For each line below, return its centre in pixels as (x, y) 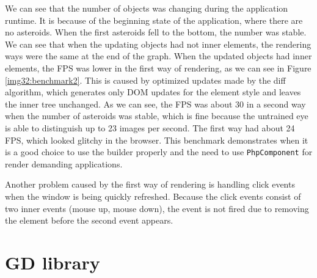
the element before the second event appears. (89, 220)
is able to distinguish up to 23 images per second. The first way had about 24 (150, 127)
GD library (53, 262)
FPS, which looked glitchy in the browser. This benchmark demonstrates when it (157, 140)
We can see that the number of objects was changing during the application (147, 8)
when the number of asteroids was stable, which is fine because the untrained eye (157, 116)
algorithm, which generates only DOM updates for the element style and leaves (153, 92)
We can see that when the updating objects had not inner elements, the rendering (158, 44)
